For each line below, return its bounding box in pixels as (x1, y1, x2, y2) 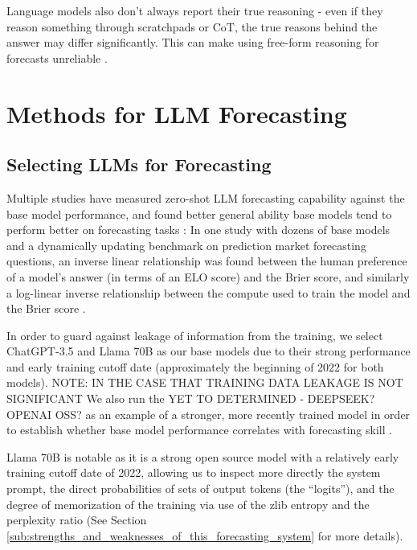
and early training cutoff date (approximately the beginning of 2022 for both (6, 358, 384, 375)
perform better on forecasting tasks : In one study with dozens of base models (6, 221, 390, 238)
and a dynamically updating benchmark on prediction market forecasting (6, 236, 366, 253)
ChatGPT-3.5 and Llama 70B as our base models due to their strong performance (6, 343, 411, 359)
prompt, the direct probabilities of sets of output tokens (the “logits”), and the (6, 480, 395, 497)
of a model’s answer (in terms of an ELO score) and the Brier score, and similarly (6, 268, 410, 285)
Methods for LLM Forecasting (6, 96, 347, 129)
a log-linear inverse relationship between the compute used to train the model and (6, 284, 411, 301)
